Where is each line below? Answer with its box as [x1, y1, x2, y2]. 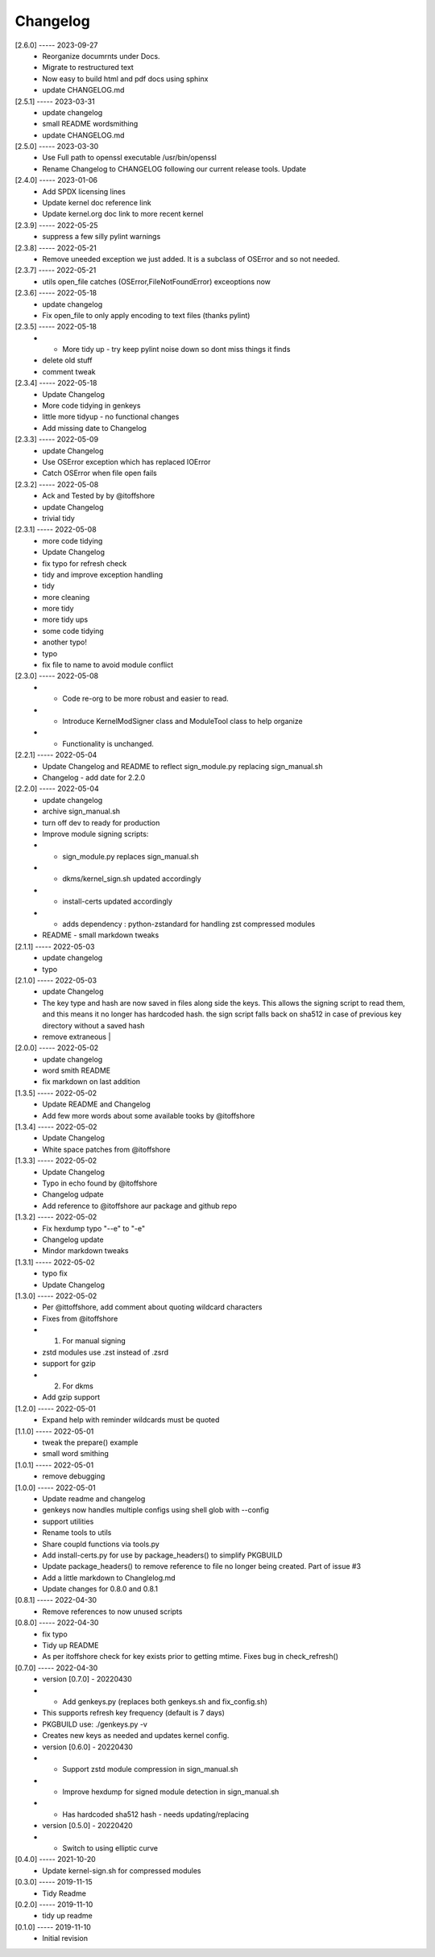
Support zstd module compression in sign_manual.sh [62, 1765, 238, 1774]
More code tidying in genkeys [42, 401, 141, 411]
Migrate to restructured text [42, 63, 135, 72]
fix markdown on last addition [42, 1077, 141, 1086]
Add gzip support [42, 1392, 101, 1402]
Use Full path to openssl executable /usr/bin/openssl [42, 153, 217, 163]
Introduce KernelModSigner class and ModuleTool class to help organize [62, 716, 303, 726]
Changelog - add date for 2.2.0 [42, 772, 145, 782]
